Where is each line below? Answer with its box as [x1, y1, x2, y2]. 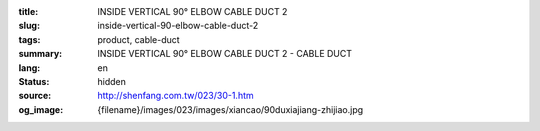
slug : [18, 20, 40, 32]
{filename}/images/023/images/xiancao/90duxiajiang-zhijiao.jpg [97, 103, 364, 115]
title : [18, 6, 39, 17]
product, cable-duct [97, 33, 180, 45]
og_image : [18, 103, 64, 115]
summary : [18, 48, 63, 60]
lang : [18, 61, 41, 74]
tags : [18, 33, 41, 45]
